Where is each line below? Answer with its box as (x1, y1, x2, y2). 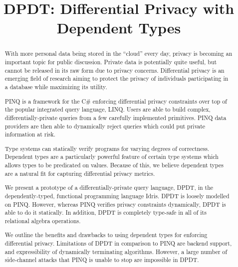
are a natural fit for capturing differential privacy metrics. (4, 169, 155, 177)
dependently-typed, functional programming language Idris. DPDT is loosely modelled (4, 191, 230, 200)
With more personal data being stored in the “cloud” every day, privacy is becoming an (4, 49, 233, 58)
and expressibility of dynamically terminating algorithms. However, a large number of (4, 247, 228, 256)
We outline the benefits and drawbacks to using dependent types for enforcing (4, 231, 208, 239)
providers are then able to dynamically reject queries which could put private (4, 122, 206, 130)
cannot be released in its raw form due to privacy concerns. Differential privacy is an (4, 66, 225, 74)
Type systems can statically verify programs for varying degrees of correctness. (4, 144, 210, 152)
